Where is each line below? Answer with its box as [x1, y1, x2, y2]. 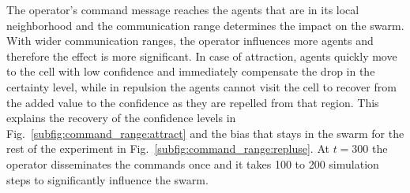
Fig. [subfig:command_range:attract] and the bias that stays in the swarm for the [6, 124, 404, 141]
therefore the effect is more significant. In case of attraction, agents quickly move [6, 47, 397, 64]
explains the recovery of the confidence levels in [6, 109, 236, 126]
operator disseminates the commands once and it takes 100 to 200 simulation [6, 155, 379, 172]
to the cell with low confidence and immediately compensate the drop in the [6, 63, 375, 80]
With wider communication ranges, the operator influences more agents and [6, 32, 374, 49]
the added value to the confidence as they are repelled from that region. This [6, 94, 379, 110]
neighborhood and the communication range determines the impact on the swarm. [6, 17, 404, 33]
